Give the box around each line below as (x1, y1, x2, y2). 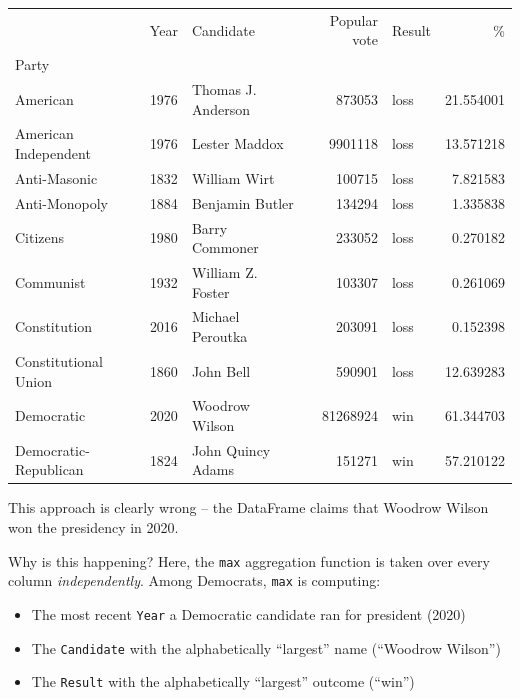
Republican (15, 459, 84, 480)
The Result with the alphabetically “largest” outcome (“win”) (31, 671, 415, 692)
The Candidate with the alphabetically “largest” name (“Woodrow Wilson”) (31, 637, 501, 658)
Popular (329, 9, 378, 30)
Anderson (191, 98, 250, 119)
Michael (191, 306, 240, 327)
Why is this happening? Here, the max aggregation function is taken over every (8, 550, 490, 571)
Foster (191, 281, 230, 302)
